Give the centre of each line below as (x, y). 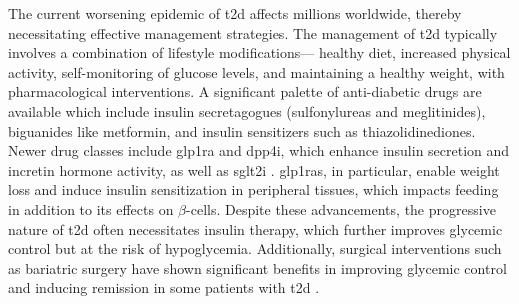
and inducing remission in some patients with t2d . (164, 287)
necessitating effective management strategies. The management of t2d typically (253, 32)
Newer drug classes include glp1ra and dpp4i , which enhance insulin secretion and (259, 150)
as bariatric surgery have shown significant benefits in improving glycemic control (257, 267)
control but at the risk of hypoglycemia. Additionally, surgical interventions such (255, 248)
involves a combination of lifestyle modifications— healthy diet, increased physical (259, 52)
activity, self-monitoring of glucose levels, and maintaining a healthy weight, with (256, 71)
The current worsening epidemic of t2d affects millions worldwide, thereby (235, 13)
